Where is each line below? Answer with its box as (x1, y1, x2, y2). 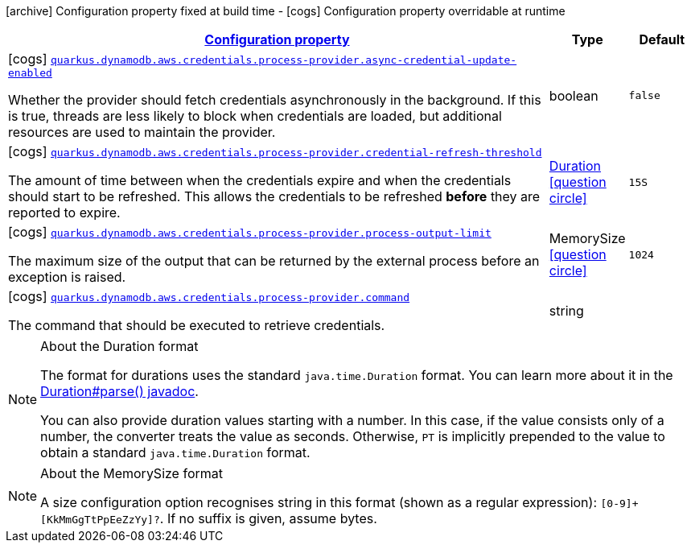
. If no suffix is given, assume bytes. (159, 510, 377, 526)
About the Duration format (40, 338, 199, 354)
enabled (8, 67, 52, 79)
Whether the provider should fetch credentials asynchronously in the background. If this (8, 92, 541, 108)
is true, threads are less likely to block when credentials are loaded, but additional (8, 108, 502, 124)
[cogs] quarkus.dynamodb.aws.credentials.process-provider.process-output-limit (8, 224, 492, 240)
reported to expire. (8, 204, 121, 221)
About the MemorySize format (40, 465, 223, 481)
